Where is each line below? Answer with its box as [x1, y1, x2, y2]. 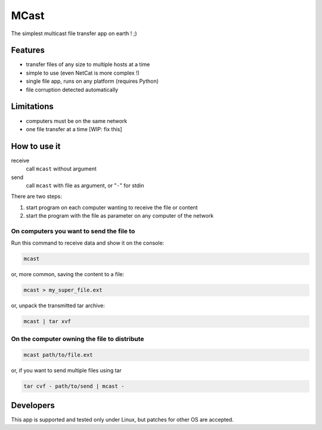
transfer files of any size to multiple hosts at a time [26, 61, 150, 68]
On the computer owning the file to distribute [11, 335, 144, 343]
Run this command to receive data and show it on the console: [11, 239, 165, 247]
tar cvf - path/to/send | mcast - [23, 383, 125, 390]
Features [11, 45, 45, 55]
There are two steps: [11, 193, 62, 200]
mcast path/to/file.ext [23, 352, 94, 358]
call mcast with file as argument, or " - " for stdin [26, 182, 144, 189]
